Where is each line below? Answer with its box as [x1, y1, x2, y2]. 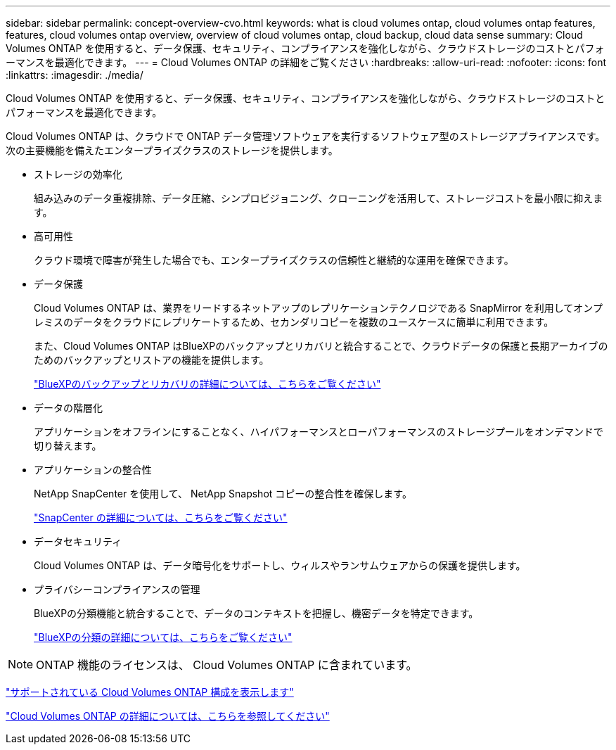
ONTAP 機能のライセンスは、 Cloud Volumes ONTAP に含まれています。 [36, 658, 418, 672]
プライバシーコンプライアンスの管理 [34, 583, 200, 595]
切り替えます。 [34, 440, 102, 452]
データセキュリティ [34, 535, 122, 547]
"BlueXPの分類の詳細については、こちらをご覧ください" [34, 631, 293, 643]
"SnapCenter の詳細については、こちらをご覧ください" [34, 511, 288, 523]
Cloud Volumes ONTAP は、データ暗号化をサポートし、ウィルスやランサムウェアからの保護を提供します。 [34, 559, 526, 571]
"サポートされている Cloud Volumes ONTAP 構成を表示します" [6, 686, 294, 698]
